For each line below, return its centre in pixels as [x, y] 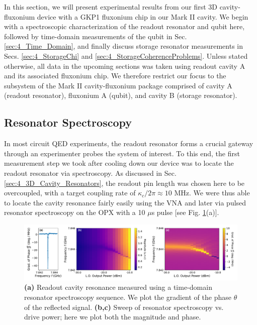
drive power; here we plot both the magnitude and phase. [113, 317]
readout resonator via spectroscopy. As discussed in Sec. [90, 173]
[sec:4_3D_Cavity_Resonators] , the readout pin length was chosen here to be [124, 183]
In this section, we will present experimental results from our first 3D [111, 7]
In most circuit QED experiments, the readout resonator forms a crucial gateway [129, 143]
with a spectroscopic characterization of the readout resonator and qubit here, [124, 26]
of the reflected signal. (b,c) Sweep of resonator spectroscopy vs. [124, 307]
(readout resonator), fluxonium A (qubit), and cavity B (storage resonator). [121, 95]
